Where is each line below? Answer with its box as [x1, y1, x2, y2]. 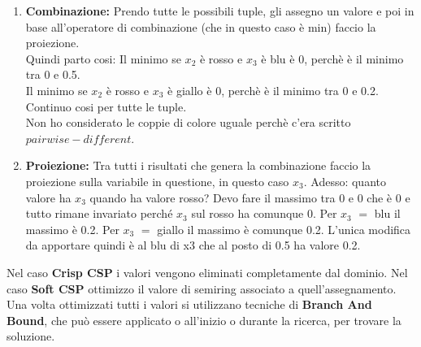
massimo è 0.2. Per [25, 220, 119, 237]
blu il [374, 205, 401, 222]
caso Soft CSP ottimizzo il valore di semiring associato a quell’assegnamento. [7, 280, 397, 297]
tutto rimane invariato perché [25, 205, 173, 222]
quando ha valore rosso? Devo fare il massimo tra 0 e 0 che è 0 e [89, 189, 410, 206]
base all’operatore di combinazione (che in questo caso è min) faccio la [25, 18, 376, 35]
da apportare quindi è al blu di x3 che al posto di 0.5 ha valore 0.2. [25, 236, 361, 254]
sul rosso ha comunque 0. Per [191, 205, 337, 222]
